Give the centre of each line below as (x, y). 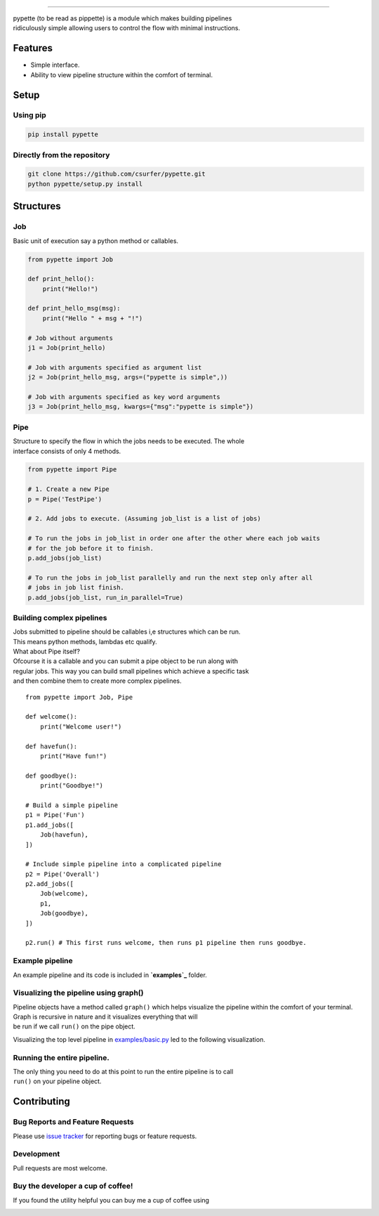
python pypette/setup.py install (85, 184)
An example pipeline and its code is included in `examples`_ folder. (110, 975)
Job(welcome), (64, 894)
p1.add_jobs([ (49, 825)
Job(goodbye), (64, 914)
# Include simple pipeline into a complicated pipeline (124, 864)
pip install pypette (63, 135)
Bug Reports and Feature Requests (73, 1122)
